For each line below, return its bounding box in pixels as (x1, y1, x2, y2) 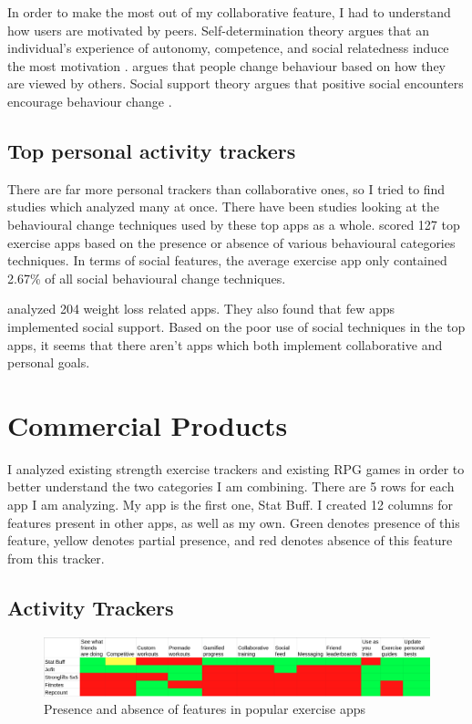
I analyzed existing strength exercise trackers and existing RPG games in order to (7, 459, 465, 478)
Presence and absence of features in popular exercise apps (44, 699, 366, 719)
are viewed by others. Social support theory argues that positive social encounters (7, 74, 464, 93)
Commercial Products (7, 406, 288, 443)
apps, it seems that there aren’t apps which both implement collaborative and (7, 335, 443, 354)
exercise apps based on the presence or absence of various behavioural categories (7, 233, 456, 252)
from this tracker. (7, 548, 105, 567)
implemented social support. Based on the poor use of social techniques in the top (7, 316, 466, 336)
